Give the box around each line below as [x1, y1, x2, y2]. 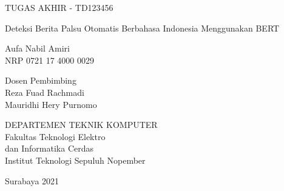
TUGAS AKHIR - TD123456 [5, 1, 113, 13]
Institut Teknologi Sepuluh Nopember [5, 153, 146, 166]
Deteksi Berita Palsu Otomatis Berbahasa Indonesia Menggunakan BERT [5, 21, 280, 34]
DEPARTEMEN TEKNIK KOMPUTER [5, 118, 158, 131]
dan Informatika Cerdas [5, 142, 94, 155]
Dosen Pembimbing [5, 74, 76, 87]
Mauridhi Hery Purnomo [5, 98, 97, 110]
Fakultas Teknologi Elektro [5, 130, 106, 142]
